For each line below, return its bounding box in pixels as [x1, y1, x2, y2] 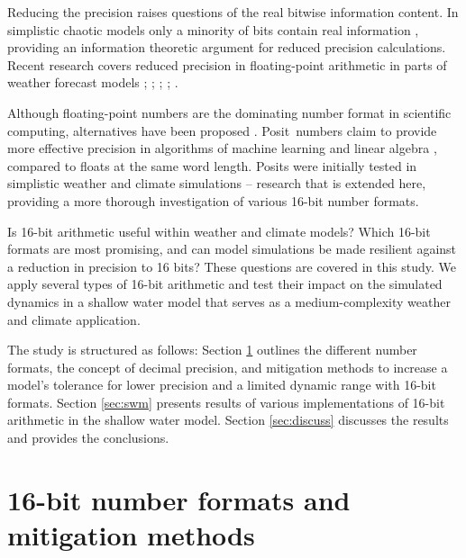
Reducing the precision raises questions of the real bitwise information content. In [7, 3, 459, 21]
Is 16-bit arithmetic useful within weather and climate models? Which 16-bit [7, 221, 431, 240]
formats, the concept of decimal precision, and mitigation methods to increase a [7, 357, 448, 376]
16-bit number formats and [7, 481, 351, 517]
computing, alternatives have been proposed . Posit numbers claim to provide [7, 121, 437, 139]
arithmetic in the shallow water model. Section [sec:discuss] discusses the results [7, 410, 449, 429]
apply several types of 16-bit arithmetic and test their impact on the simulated [7, 274, 443, 293]
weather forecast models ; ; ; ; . [7, 73, 178, 92]
